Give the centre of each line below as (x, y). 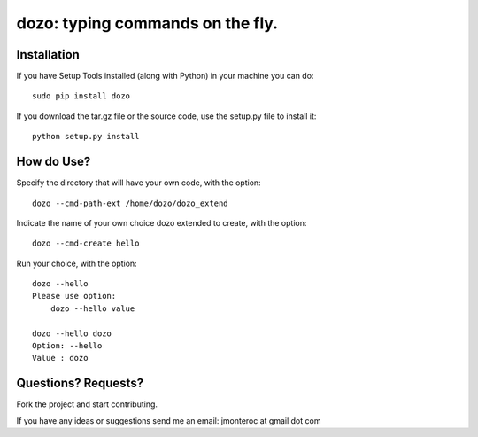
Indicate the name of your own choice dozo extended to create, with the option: (162, 222)
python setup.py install (86, 137)
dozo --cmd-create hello (86, 243)
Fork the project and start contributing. (87, 404)
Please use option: (74, 296)
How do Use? (54, 162)
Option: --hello (67, 346)
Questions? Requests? (80, 383)
